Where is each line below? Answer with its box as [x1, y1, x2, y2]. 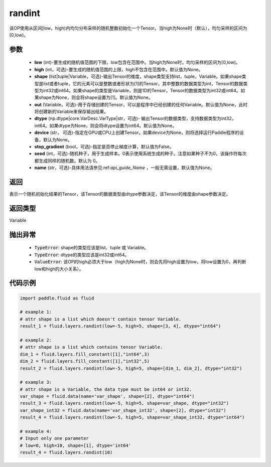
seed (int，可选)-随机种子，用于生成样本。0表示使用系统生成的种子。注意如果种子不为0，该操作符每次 [34, 150, 247, 157]
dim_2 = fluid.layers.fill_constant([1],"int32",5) [20, 359, 150, 364]
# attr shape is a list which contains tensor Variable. [20, 344, 163, 350]
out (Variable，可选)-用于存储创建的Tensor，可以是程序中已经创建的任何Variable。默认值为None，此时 [34, 101, 248, 107]
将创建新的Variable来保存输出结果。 [34, 108, 109, 115]
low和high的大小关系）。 [34, 266, 84, 272]
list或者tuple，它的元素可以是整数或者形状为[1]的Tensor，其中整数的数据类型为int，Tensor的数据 [43, 80, 243, 86]
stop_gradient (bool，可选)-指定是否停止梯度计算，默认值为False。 [34, 143, 174, 150]
